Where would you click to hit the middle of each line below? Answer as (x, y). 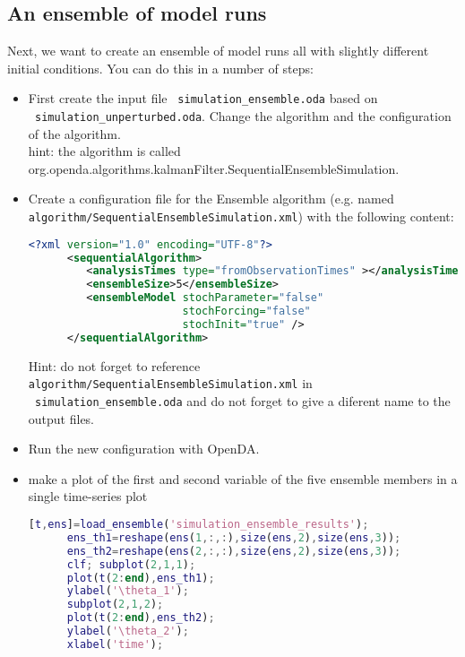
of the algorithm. (74, 133)
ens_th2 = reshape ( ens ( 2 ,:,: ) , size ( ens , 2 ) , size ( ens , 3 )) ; (234, 551)
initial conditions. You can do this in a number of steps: (160, 68)
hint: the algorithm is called (104, 151)
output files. (61, 418)
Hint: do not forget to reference (114, 365)
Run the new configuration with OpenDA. (144, 449)
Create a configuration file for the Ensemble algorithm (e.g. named (211, 199)
